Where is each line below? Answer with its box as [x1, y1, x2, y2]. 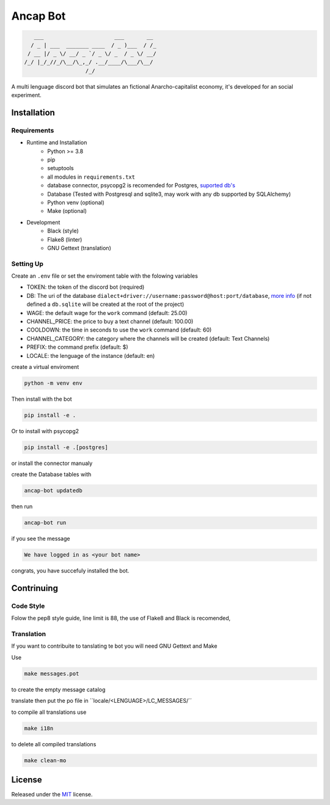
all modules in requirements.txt [47, 173, 136, 180]
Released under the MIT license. [11, 791, 93, 798]
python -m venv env [24, 379, 82, 387]
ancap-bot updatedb [24, 487, 82, 494]
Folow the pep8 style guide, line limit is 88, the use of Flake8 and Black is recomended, [11, 615, 231, 622]
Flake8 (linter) [47, 236, 82, 243]
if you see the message [11, 535, 70, 543]
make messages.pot [24, 670, 79, 677]
